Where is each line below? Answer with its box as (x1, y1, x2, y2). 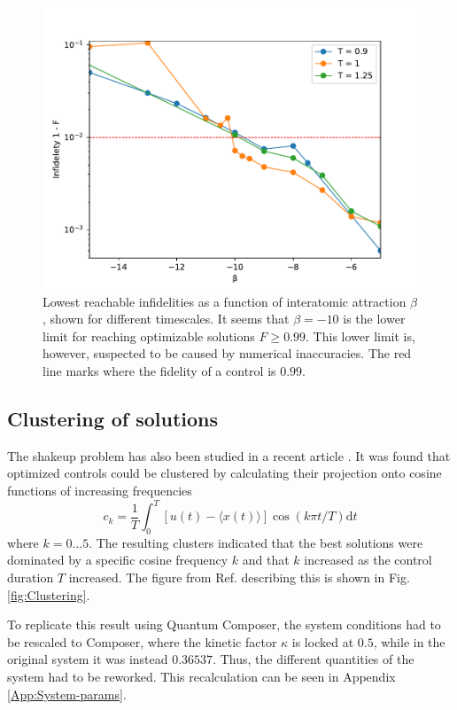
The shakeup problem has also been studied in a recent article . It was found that (7, 446, 451, 464)
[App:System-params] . (7, 684, 127, 703)
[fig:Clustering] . (7, 585, 90, 604)
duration (7, 568, 54, 587)
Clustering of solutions (7, 404, 219, 432)
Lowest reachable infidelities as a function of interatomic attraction (43, 292, 407, 310)
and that (242, 550, 290, 569)
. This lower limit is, (306, 326, 415, 345)
